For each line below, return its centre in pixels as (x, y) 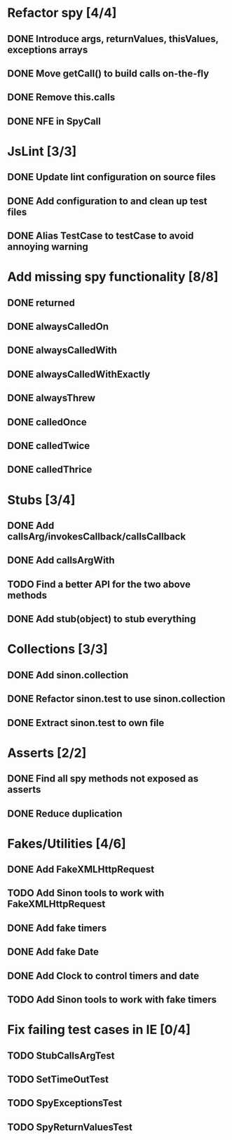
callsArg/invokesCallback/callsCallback (97, 537)
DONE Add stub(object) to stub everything (102, 619)
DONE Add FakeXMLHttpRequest (81, 870)
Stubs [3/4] (41, 500)
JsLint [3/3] (42, 151)
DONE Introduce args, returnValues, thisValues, (113, 39)
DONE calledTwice (49, 446)
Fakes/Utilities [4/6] (67, 844)
